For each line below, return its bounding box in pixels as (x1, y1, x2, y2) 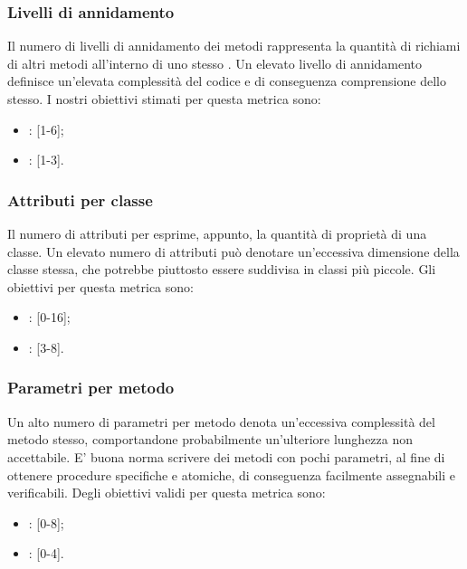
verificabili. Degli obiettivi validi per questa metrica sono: (7, 483, 326, 502)
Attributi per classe (7, 188, 153, 211)
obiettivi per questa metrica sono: (7, 277, 194, 296)
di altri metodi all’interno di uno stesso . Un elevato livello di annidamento (7, 53, 423, 72)
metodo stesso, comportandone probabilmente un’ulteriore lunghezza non (7, 430, 414, 449)
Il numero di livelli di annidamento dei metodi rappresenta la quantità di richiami (7, 36, 461, 55)
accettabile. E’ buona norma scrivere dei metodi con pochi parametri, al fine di (7, 447, 445, 466)
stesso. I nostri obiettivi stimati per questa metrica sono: (7, 90, 321, 108)
